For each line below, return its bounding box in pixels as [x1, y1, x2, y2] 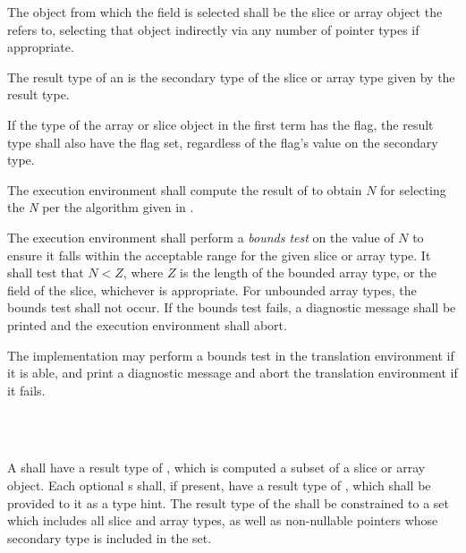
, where [123, 263, 164, 282]
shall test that [7, 263, 84, 282]
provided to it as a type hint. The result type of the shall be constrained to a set [7, 493, 449, 512]
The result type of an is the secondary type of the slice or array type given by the [7, 67, 455, 86]
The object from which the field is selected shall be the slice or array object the [7, 3, 443, 21]
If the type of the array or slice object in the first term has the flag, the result [7, 115, 434, 133]
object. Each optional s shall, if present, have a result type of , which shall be [7, 476, 431, 495]
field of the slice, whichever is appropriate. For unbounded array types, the [7, 280, 417, 299]
